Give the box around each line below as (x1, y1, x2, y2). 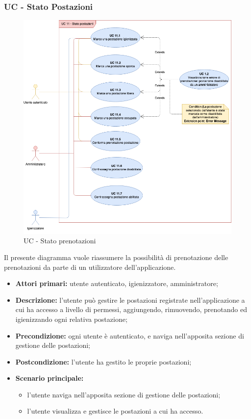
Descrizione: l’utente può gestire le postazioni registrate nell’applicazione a (15, 294, 245, 305)
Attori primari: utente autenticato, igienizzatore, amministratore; (15, 278, 218, 288)
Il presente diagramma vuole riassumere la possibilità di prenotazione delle (4, 252, 228, 262)
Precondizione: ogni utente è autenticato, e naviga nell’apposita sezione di (15, 330, 244, 340)
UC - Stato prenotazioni (24, 236, 96, 246)
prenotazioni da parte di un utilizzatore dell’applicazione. (4, 262, 176, 272)
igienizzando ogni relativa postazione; (15, 314, 127, 324)
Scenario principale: (15, 373, 84, 383)
